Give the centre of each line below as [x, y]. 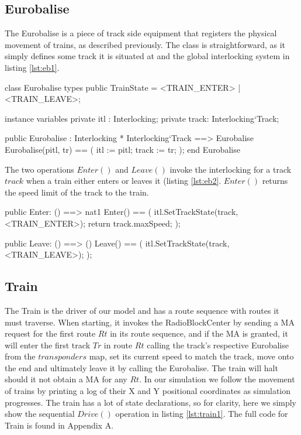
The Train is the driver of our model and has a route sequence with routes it [142, 310]
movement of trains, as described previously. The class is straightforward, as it [145, 44]
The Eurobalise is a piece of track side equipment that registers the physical [141, 33]
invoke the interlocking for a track [231, 169]
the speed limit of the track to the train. [77, 192]
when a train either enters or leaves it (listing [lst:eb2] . [124, 181]
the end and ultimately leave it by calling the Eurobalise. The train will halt [141, 367]
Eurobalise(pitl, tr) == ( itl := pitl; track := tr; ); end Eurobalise [122, 149]
